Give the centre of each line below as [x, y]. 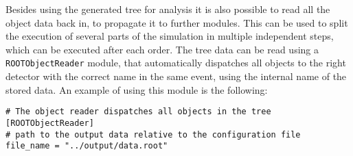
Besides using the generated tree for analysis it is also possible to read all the [168, 9]
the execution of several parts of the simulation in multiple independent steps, [170, 36]
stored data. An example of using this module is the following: [137, 89]
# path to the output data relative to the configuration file [153, 134]
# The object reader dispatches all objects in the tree [138, 112]
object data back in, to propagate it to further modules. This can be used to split [177, 22]
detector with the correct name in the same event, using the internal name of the [176, 76]
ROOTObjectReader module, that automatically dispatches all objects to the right [176, 63]
